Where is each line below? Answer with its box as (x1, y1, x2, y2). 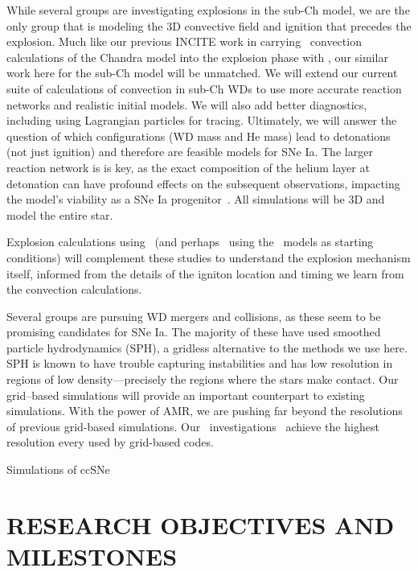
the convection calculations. (6, 281, 142, 298)
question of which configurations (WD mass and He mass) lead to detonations (6, 127, 391, 144)
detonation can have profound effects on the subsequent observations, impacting (6, 175, 400, 191)
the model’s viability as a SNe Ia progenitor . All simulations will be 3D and (6, 191, 385, 208)
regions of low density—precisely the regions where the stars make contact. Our (6, 371, 399, 388)
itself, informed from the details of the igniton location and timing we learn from (6, 265, 404, 282)
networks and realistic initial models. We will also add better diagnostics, (6, 96, 367, 113)
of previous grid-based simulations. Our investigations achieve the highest (6, 418, 379, 434)
